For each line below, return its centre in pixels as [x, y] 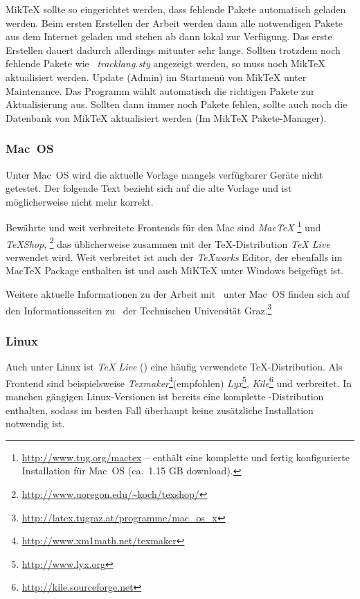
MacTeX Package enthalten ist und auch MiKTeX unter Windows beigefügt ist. [175, 270]
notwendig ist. [35, 423]
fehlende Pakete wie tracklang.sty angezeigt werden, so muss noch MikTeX [165, 63]
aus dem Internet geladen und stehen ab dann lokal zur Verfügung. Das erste [169, 36]
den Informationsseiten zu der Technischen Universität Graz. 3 [139, 309]
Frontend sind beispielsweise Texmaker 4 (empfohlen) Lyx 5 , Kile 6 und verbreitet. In [179, 382]
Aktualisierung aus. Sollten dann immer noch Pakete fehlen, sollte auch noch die [177, 104]
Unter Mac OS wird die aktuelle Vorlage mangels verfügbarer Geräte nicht [164, 174]
